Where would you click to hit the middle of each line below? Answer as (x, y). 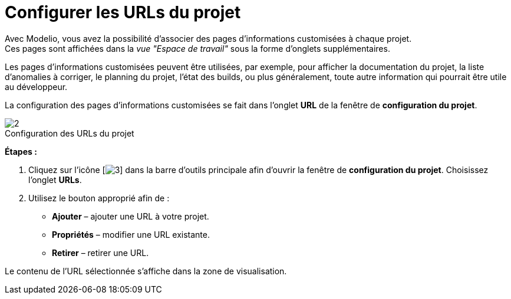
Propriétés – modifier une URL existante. (131, 234)
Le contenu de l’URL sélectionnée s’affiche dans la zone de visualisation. (146, 271)
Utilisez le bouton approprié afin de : (99, 198)
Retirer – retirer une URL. (100, 253)
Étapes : (21, 151)
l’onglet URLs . (55, 180)
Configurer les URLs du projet (123, 12)
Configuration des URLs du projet (70, 133)
